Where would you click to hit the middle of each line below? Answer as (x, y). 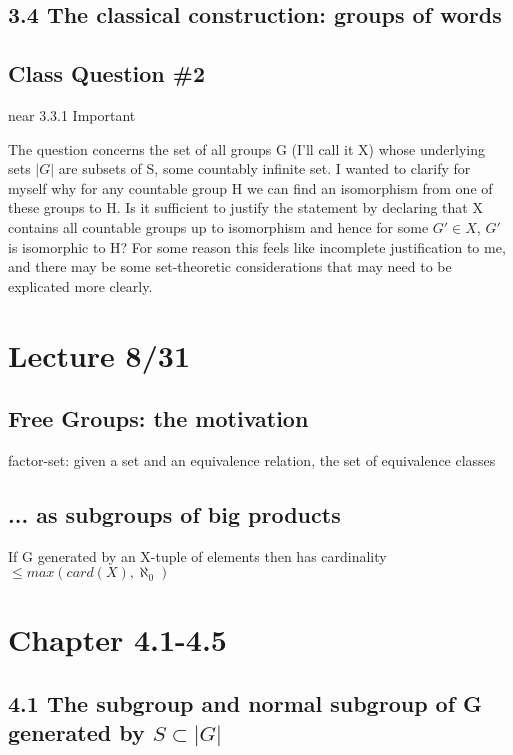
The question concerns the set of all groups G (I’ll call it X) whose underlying (246, 148)
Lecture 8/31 (99, 354)
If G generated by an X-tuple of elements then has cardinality (197, 555)
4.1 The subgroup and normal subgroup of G (245, 703)
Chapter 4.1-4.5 (117, 639)
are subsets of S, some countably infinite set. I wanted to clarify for (264, 168)
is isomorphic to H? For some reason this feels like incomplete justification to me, (257, 246)
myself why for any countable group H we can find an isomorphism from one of (250, 187)
